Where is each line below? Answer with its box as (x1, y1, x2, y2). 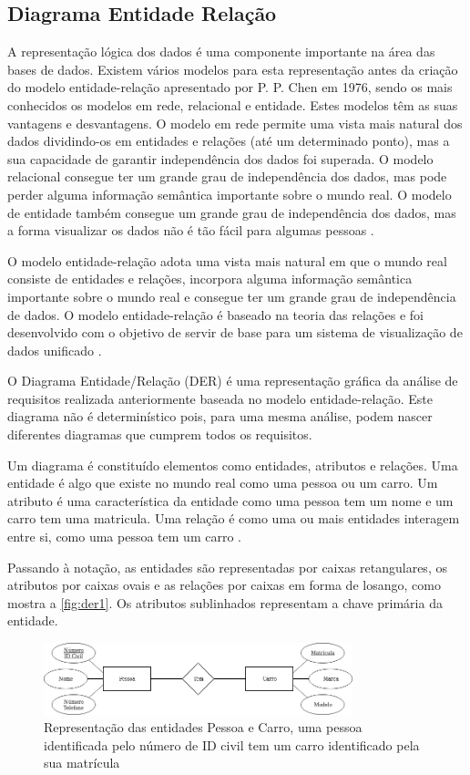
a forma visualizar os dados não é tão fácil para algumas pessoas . (7, 221, 374, 240)
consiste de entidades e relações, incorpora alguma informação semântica (7, 269, 413, 288)
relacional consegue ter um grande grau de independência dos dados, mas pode (7, 167, 447, 186)
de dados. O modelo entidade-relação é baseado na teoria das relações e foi (7, 305, 424, 324)
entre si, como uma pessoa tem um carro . (7, 527, 241, 546)
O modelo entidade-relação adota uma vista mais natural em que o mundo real (7, 251, 447, 270)
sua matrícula (44, 753, 120, 772)
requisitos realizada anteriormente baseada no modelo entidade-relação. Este (7, 388, 433, 408)
